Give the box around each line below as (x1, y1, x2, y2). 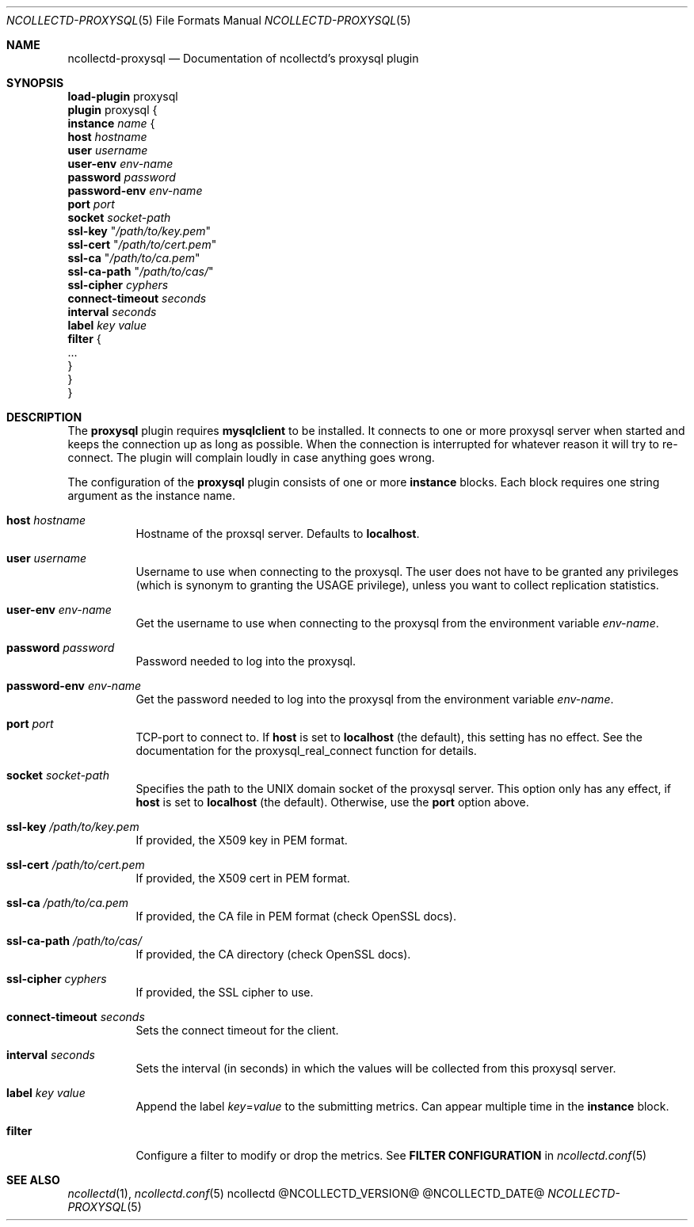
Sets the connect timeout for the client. (135, 1023, 339, 1037)
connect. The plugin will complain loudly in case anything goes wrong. (67, 451, 435, 464)
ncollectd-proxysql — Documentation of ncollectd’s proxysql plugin (67, 51, 419, 65)
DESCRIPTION (6, 410, 82, 424)
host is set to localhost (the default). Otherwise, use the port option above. (135, 795, 529, 809)
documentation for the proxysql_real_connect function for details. (135, 744, 477, 757)
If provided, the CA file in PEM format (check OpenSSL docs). (135, 909, 456, 923)
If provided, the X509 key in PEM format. (135, 833, 348, 847)
